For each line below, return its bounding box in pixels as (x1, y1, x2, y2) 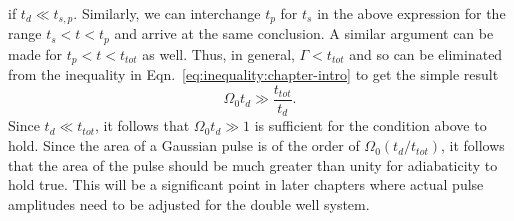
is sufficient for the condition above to (254, 115, 487, 136)
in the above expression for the (317, 3, 506, 23)
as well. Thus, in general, (142, 43, 295, 64)
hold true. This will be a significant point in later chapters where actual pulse (8, 174, 484, 195)
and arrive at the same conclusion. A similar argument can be (114, 23, 494, 44)
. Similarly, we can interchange (73, 3, 261, 23)
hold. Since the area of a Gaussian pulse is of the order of (8, 135, 360, 156)
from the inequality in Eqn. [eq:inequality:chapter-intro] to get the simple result (8, 64, 499, 85)
